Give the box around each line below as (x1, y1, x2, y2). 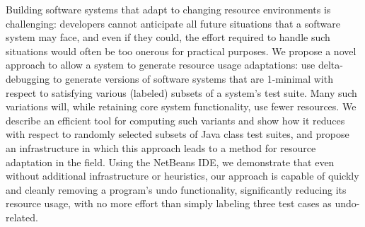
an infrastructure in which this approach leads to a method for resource (6, 140, 316, 155)
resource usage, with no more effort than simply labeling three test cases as (6, 196, 332, 211)
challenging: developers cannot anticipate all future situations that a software (6, 16, 340, 30)
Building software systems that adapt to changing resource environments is (6, 2, 331, 16)
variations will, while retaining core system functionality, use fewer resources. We (6, 99, 357, 114)
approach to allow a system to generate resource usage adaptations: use (6, 57, 315, 72)
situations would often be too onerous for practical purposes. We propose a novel (6, 43, 357, 58)
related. (6, 209, 38, 224)
